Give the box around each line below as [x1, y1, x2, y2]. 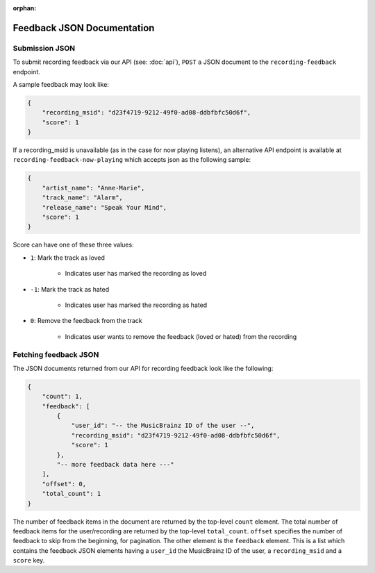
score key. [12, 556, 45, 565]
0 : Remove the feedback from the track [30, 317, 142, 325]
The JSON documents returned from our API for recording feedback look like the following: [12, 364, 274, 372]
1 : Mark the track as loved [30, 254, 106, 262]
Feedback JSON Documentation [12, 22, 155, 34]
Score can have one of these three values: [12, 240, 135, 249]
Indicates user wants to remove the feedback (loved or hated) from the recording [65, 332, 297, 340]
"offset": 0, [42, 480, 87, 488]
